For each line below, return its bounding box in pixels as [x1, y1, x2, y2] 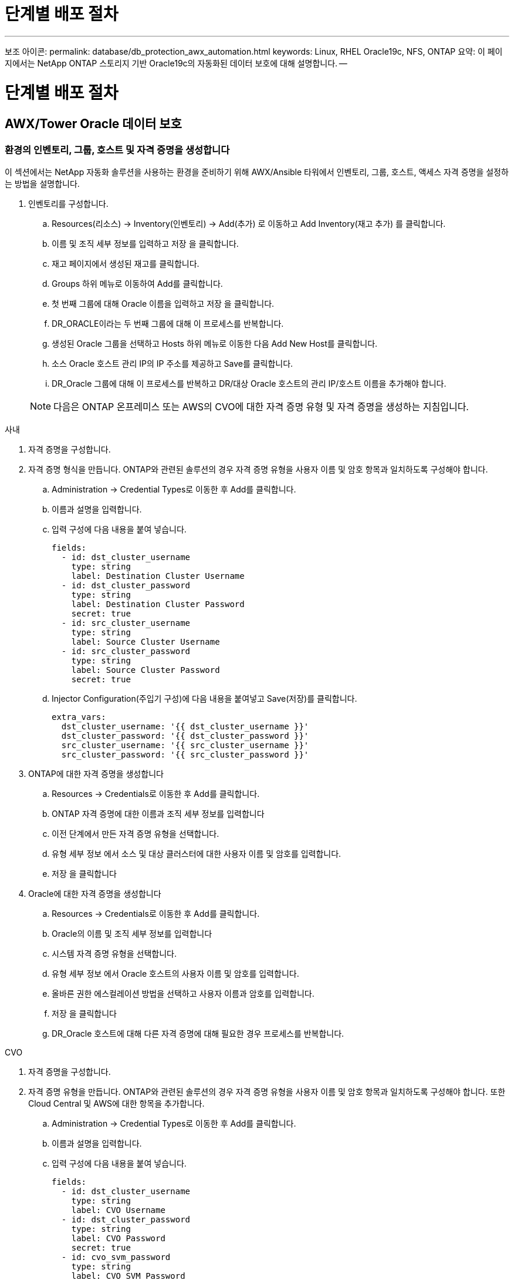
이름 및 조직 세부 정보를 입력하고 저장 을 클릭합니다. [52, 239, 239, 249]
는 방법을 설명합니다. [5, 179, 80, 189]
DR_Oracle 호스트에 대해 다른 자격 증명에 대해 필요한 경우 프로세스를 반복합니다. [52, 1028, 344, 1039]
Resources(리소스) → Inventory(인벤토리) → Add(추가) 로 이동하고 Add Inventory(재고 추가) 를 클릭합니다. [52, 219, 446, 229]
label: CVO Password [71, 1234, 165, 1244]
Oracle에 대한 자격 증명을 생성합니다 [28, 889, 161, 899]
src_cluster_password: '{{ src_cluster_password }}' [61, 750, 309, 760]
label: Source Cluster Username [71, 637, 220, 647]
